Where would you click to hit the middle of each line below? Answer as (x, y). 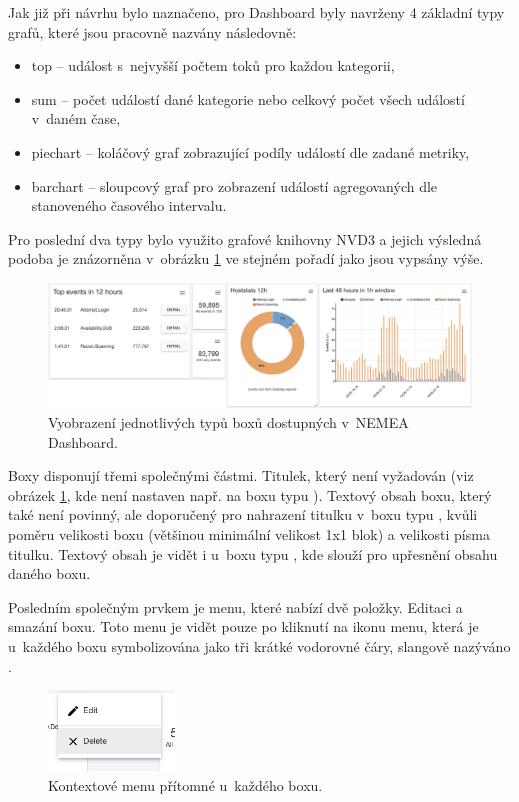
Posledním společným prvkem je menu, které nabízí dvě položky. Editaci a (235, 606)
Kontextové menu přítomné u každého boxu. (185, 784)
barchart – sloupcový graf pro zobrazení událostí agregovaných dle (234, 185)
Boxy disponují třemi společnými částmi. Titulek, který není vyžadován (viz (241, 475)
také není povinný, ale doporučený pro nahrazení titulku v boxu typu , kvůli (243, 514)
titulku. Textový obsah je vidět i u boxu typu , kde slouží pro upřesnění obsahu (253, 553)
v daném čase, (76, 118)
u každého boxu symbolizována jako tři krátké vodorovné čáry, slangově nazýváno (259, 645)
